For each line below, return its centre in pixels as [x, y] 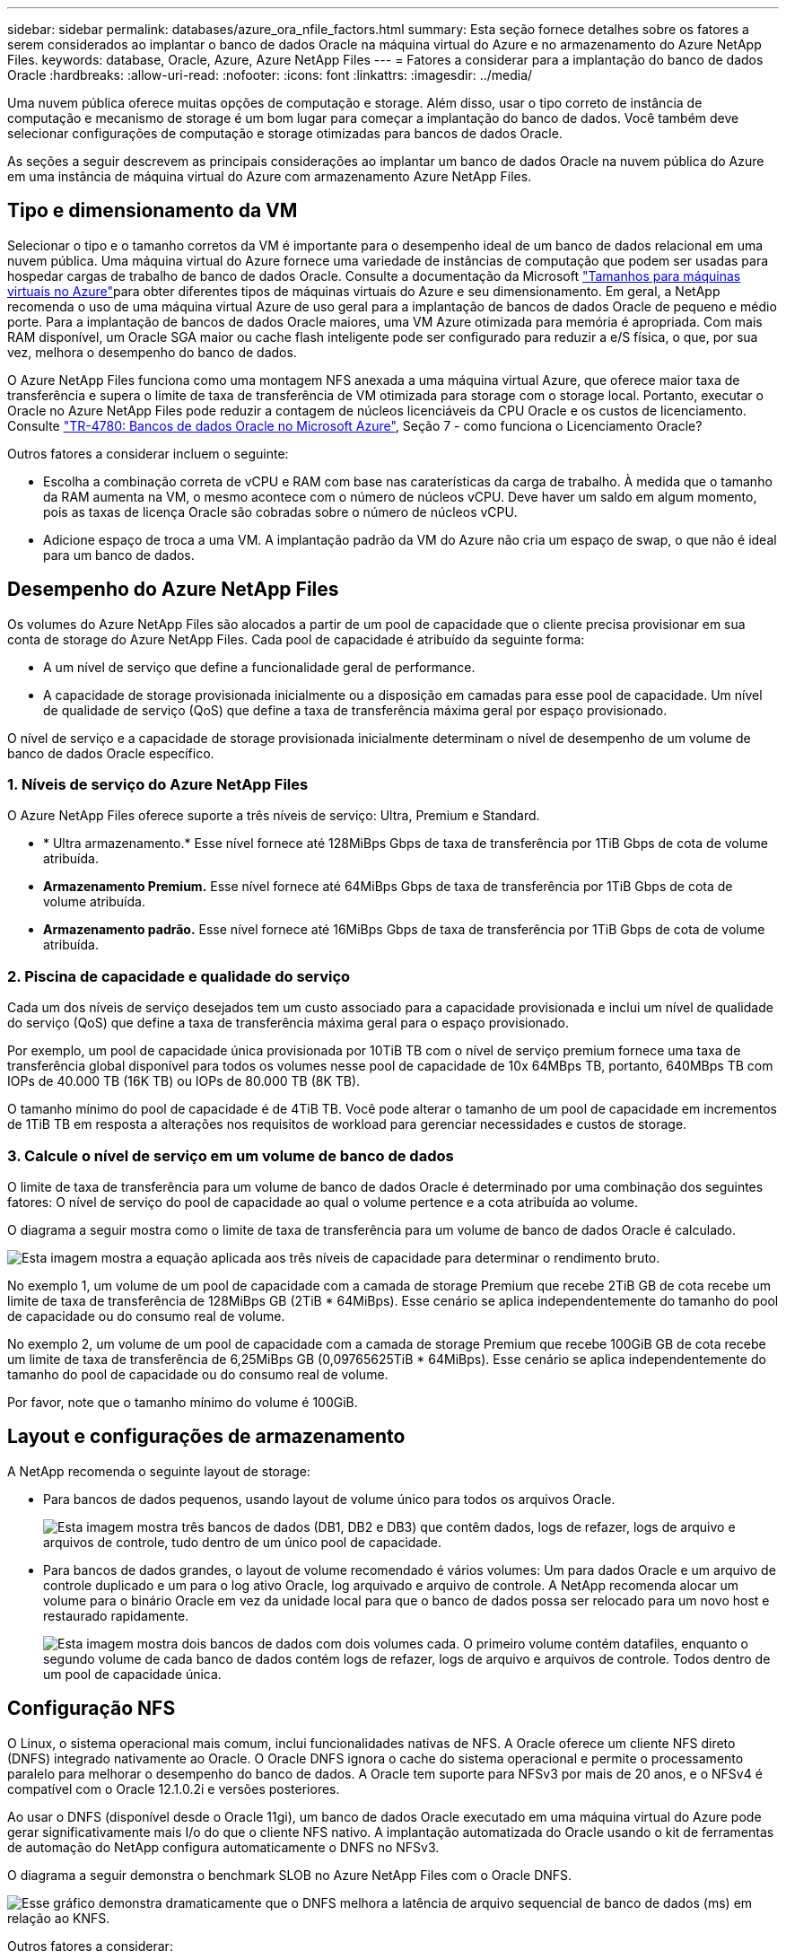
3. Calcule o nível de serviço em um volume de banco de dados [231, 1155]
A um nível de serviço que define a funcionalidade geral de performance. [259, 667]
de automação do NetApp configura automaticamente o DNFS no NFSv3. [223, 1847]
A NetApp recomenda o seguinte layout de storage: [159, 1471]
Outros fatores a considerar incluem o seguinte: [148, 453]
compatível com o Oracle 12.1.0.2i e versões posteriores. [174, 1788]
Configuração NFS [92, 1709]
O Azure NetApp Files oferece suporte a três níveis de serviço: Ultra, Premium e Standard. [274, 816]
